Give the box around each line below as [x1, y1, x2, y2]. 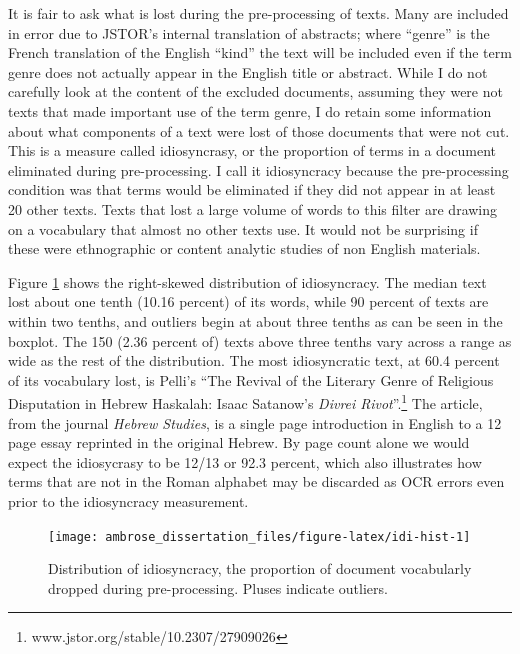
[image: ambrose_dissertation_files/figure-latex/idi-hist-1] [48, 529, 471, 544]
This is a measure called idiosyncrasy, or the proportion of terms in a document [8, 140, 496, 161]
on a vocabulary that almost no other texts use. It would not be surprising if [8, 218, 478, 239]
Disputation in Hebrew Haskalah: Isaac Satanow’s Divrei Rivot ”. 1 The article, [8, 390, 483, 413]
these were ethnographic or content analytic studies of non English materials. [8, 238, 481, 259]
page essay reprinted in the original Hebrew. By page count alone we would [8, 432, 470, 453]
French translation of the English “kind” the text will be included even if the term [8, 42, 512, 63]
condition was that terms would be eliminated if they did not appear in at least [8, 179, 496, 200]
